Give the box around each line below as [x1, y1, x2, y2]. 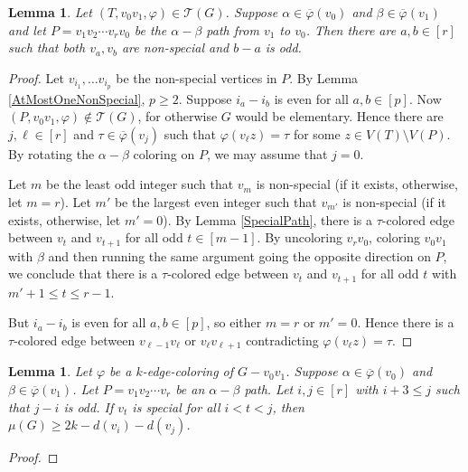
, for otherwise [137, 107, 218, 126]
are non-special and [121, 38, 229, 57]
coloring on [133, 144, 195, 163]
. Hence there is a [357, 313, 454, 332]
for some [293, 124, 341, 143]
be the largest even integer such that [114, 193, 317, 212]
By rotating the [8, 144, 95, 163]
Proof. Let [8, 68, 64, 87]
